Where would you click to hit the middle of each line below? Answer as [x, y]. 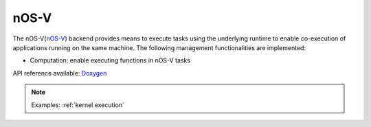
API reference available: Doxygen [60, 73]
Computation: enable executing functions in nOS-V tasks [110, 60]
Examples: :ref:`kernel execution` [78, 105]
